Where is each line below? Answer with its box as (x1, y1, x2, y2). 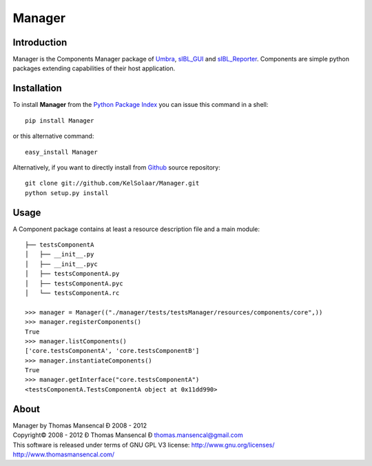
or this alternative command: (12, 132, 94, 141)
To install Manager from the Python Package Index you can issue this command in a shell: (12, 101, 269, 109)
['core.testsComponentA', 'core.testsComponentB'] (25, 347, 200, 355)
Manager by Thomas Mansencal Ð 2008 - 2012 (12, 421, 147, 429)
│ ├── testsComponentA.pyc (25, 279, 123, 287)
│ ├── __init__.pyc (25, 260, 98, 268)
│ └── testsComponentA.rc (25, 289, 120, 296)
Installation (12, 83, 62, 94)
